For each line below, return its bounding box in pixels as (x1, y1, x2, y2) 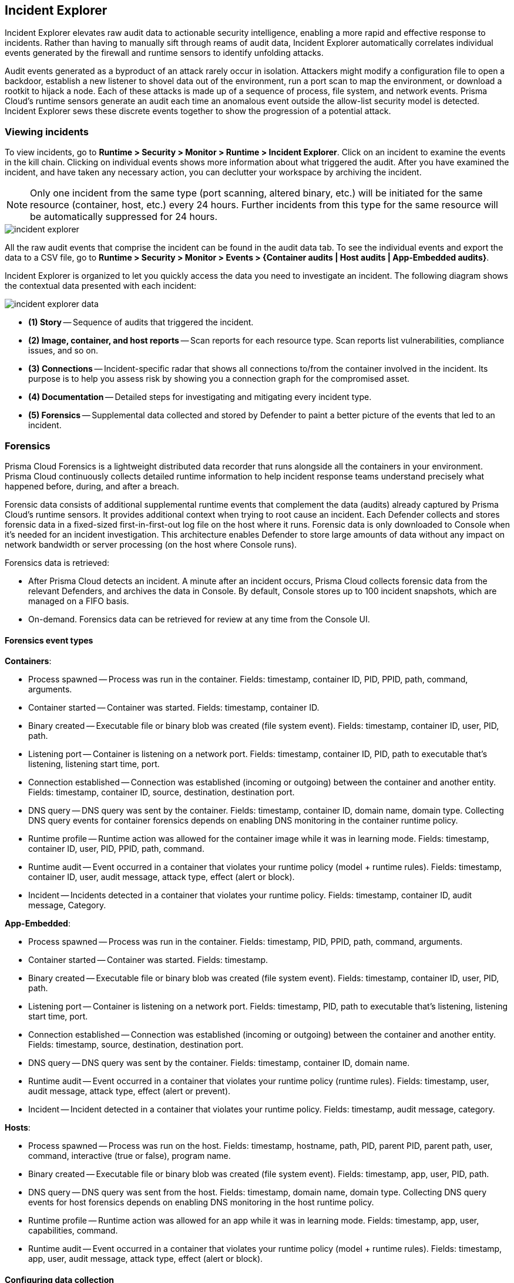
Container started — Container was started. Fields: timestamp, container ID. (28, 702, 320, 713)
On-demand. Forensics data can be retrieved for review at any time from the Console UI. (28, 614, 370, 624)
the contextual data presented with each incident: (5, 281, 197, 291)
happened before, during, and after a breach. (5, 481, 179, 491)
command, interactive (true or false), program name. (28, 1151, 231, 1161)
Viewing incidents (5, 125, 89, 138)
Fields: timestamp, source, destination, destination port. (28, 1039, 244, 1050)
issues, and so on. (28, 345, 99, 356)
